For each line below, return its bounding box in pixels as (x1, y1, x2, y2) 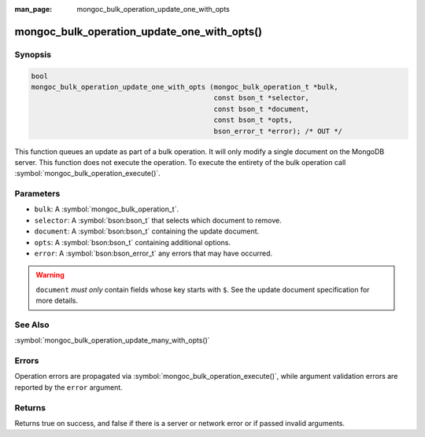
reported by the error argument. (14, 382, 124, 392)
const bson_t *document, (213, 105, 310, 113)
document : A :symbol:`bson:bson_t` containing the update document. (34, 226, 260, 236)
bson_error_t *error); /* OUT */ (213, 127, 342, 135)
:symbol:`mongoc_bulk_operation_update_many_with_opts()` (14, 336, 210, 345)
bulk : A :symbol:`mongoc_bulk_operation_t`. (34, 204, 179, 214)
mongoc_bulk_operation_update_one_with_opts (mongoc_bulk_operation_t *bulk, (31, 83, 338, 91)
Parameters (14, 189, 61, 200)
